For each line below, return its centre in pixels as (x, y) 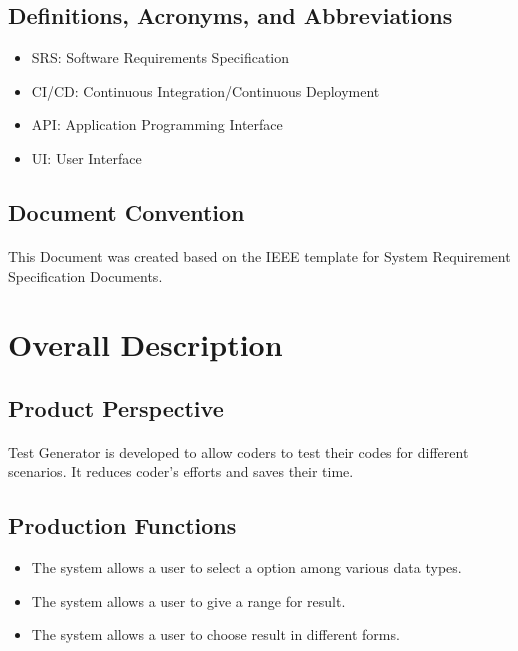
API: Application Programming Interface (157, 124)
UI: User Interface (86, 157)
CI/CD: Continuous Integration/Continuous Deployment (205, 90)
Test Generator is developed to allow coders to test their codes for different (238, 451)
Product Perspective (116, 407)
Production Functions (122, 525)
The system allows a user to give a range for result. (188, 600)
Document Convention (126, 211)
